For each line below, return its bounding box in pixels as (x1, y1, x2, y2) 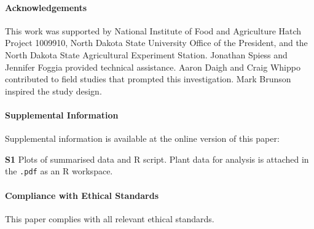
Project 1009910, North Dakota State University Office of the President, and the (5, 36, 308, 49)
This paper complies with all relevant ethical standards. (5, 212, 214, 225)
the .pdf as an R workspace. (5, 165, 113, 177)
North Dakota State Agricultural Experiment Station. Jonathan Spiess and (5, 48, 288, 61)
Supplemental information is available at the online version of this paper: (5, 132, 280, 145)
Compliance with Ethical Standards (5, 188, 159, 201)
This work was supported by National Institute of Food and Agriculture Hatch (5, 24, 302, 37)
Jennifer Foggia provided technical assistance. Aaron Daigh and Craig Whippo (5, 60, 300, 73)
